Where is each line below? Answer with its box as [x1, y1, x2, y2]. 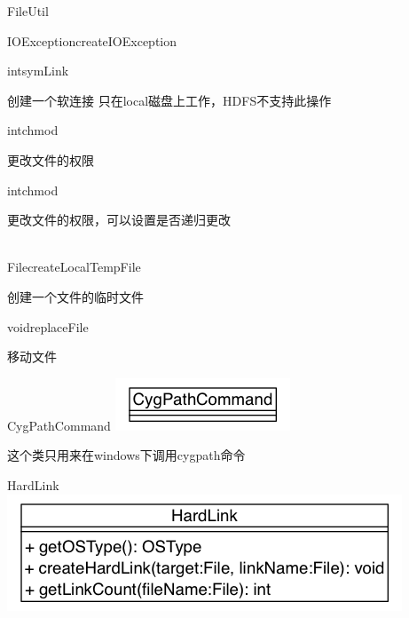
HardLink [7, 475, 59, 494]
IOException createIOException [7, 31, 177, 50]
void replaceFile [7, 317, 89, 336]
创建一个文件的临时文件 [7, 287, 144, 305]
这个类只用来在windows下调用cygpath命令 [7, 446, 246, 464]
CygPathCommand [7, 416, 111, 434]
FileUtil [7, 2, 49, 20]
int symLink [7, 61, 69, 80]
